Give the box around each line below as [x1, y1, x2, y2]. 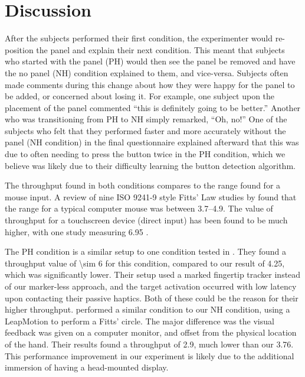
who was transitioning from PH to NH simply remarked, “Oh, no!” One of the [5, 113, 287, 125]
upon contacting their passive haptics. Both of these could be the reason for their [5, 291, 299, 304]
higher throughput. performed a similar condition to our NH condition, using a [5, 303, 290, 316]
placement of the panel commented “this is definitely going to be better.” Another [5, 101, 301, 113]
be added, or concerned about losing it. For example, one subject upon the [5, 90, 275, 102]
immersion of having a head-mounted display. [5, 361, 169, 373]
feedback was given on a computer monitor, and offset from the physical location [5, 326, 297, 339]
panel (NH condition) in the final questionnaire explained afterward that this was [5, 136, 299, 148]
